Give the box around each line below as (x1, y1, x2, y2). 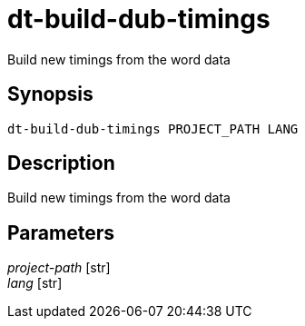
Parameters (7, 221, 114, 244)
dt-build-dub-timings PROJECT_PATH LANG (7, 121, 299, 136)
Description (7, 152, 115, 175)
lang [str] (7, 275, 63, 291)
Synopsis (7, 83, 93, 106)
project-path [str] (7, 260, 111, 276)
